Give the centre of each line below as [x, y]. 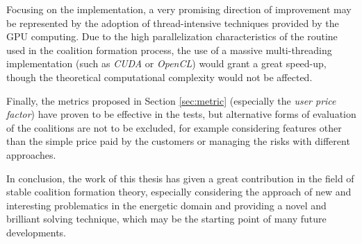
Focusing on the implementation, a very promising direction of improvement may [179, 9]
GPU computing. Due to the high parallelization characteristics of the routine [172, 36]
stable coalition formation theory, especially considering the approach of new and [179, 192]
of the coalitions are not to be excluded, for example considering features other [174, 127]
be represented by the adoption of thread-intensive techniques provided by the [173, 23]
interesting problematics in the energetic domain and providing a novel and [166, 205]
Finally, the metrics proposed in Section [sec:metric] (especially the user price [171, 100]
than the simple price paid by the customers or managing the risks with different [178, 141]
